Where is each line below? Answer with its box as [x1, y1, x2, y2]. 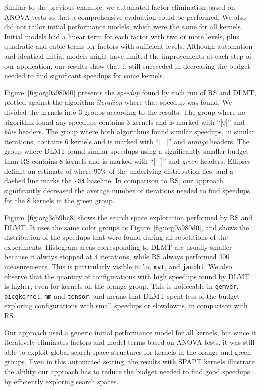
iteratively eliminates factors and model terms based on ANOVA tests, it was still [4, 337, 255, 347]
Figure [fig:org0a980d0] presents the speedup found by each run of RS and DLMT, [4, 87, 256, 97]
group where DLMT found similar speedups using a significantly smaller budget [4, 146, 249, 156]
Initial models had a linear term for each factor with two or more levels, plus [4, 31, 239, 41]
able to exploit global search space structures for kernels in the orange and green [4, 346, 251, 357]
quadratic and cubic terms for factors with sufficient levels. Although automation [4, 41, 253, 51]
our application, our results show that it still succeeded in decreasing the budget [4, 60, 250, 71]
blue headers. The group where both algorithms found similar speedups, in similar [4, 126, 255, 137]
